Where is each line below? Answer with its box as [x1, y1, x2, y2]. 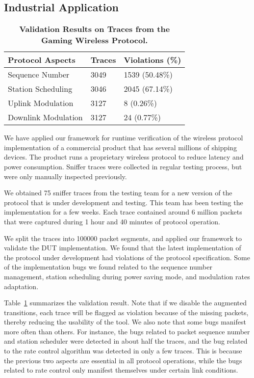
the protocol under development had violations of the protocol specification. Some [4, 252, 250, 262]
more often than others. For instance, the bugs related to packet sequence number [4, 326, 250, 336]
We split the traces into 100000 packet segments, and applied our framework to [4, 233, 242, 243]
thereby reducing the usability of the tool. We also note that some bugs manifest [4, 317, 246, 327]
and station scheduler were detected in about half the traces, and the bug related [4, 336, 248, 346]
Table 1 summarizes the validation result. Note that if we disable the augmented [4, 297, 247, 308]
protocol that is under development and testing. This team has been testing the [4, 197, 243, 207]
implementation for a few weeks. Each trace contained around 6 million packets [4, 207, 242, 217]
